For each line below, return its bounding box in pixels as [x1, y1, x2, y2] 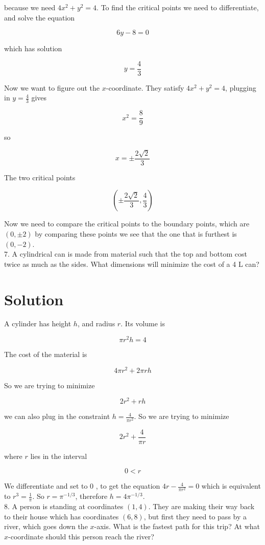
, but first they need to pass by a [143, 511, 247, 521]
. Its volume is [121, 318, 165, 329]
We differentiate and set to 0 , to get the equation [4, 480, 160, 491]
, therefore [75, 491, 108, 501]
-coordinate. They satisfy [106, 82, 184, 93]
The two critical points [4, 172, 76, 182]
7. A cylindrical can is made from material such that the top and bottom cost [4, 248, 247, 259]
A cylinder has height [4, 318, 71, 329]
